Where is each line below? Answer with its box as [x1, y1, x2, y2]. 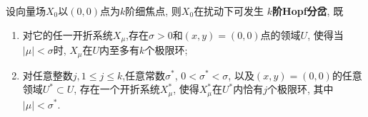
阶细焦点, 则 [125, 4, 181, 18]
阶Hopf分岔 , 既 [272, 4, 344, 18]
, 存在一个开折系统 [74, 82, 160, 96]
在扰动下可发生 [194, 4, 264, 18]
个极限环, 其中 [267, 82, 334, 96]
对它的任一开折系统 [22, 27, 113, 42]
